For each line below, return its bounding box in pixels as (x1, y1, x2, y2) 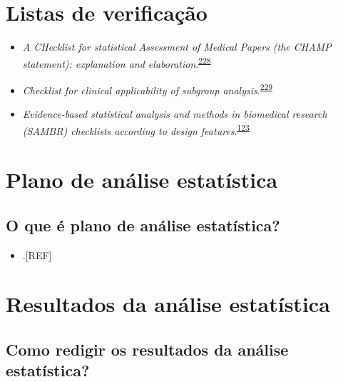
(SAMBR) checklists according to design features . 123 (22, 121, 250, 138)
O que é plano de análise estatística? (6, 213, 280, 236)
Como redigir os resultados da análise (6, 338, 289, 360)
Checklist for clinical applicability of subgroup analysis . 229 (22, 80, 273, 97)
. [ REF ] (22, 247, 52, 262)
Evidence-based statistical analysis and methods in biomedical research (22, 106, 327, 121)
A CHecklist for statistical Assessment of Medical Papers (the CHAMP (22, 39, 332, 54)
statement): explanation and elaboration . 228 (22, 54, 211, 71)
